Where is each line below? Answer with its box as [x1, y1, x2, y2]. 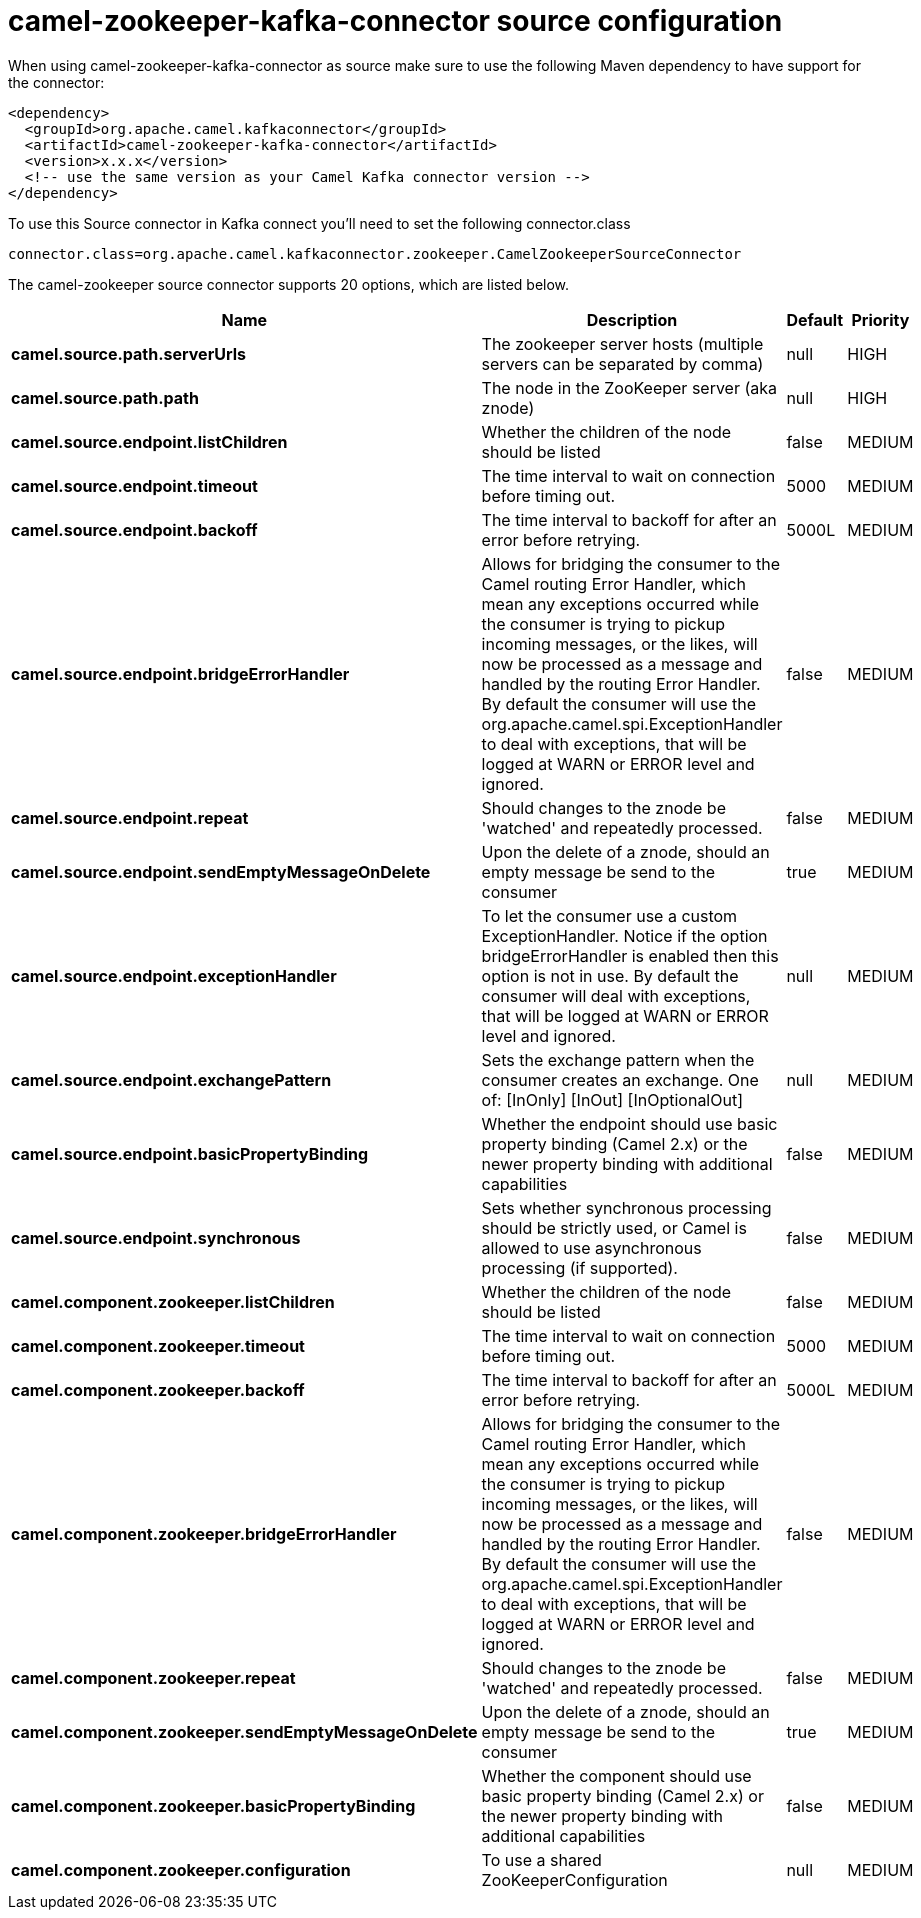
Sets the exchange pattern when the [481, 1049, 755, 1070]
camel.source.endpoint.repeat [11, 807, 249, 828]
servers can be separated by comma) [481, 353, 764, 374]
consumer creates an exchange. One [481, 1069, 759, 1090]
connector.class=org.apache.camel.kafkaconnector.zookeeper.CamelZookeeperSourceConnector [8, 245, 742, 262]
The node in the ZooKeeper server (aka [481, 377, 778, 398]
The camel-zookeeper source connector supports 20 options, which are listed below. [8, 275, 570, 293]
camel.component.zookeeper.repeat [11, 1667, 296, 1688]
